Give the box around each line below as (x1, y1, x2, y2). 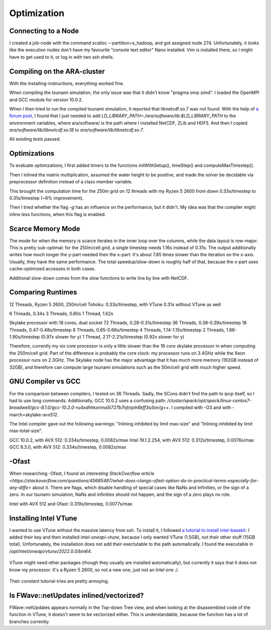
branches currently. (9, 618, 50, 624)
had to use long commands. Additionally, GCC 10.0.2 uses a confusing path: (9, 397, 167, 403)
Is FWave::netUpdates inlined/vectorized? (9, 591, 144, 600)
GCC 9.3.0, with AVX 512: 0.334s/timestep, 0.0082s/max (9, 444, 126, 450)
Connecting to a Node (9, 27, 79, 35)
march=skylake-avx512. (9, 411, 59, 417)
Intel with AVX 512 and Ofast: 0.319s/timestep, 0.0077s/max (9, 500, 132, 507)
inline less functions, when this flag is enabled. (9, 211, 106, 217)
